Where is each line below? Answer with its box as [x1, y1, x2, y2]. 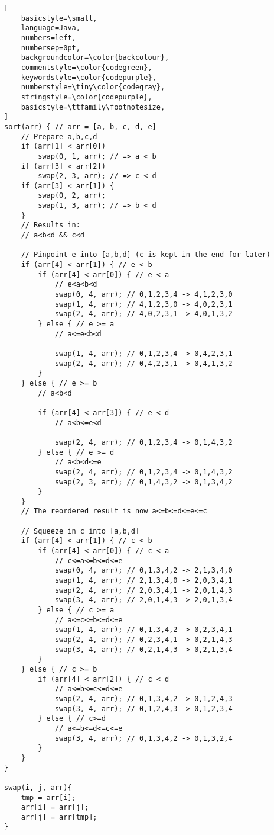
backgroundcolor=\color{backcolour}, [21, 53, 169, 62]
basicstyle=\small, [21, 14, 97, 23]
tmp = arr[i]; [21, 793, 76, 802]
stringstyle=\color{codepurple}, [21, 92, 152, 101]
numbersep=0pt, [21, 43, 80, 52]
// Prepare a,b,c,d [21, 132, 97, 141]
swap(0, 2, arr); [38, 191, 106, 200]
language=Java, [21, 24, 80, 33]
